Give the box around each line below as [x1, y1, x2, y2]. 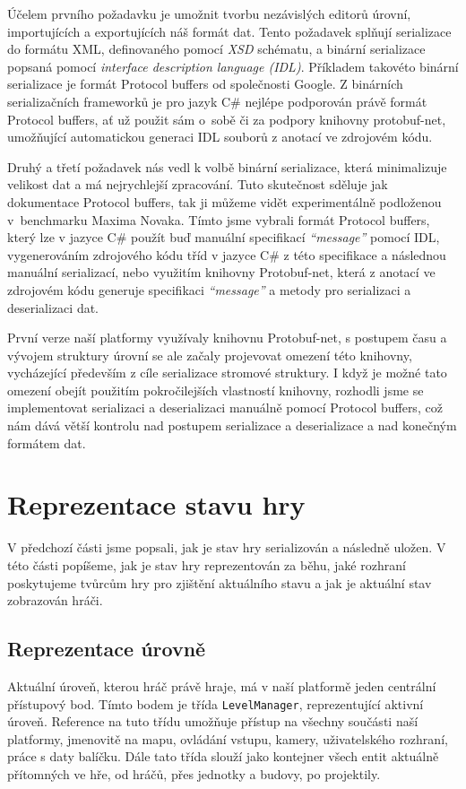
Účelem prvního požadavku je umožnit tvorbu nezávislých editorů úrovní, [7, 4, 411, 22]
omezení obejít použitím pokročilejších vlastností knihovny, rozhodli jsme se [7, 380, 424, 399]
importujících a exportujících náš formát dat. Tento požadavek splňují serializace [7, 22, 452, 40]
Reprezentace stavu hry [7, 486, 306, 523]
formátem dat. [7, 433, 86, 452]
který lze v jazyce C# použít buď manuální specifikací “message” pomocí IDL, [7, 228, 440, 247]
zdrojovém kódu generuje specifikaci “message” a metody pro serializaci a [7, 280, 411, 299]
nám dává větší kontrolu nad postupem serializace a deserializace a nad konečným [7, 416, 457, 435]
